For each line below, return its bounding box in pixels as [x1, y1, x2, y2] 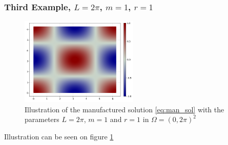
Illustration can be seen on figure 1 [4, 131, 114, 141]
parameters [25, 114, 59, 125]
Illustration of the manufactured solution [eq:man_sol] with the [25, 104, 224, 114]
